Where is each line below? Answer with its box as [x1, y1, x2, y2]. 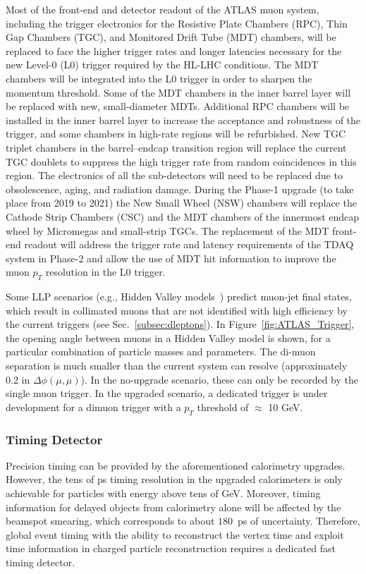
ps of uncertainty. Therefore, [238, 513, 360, 528]
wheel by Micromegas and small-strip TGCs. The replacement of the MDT [6, 223, 329, 238]
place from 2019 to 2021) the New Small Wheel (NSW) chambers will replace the [6, 195, 357, 210]
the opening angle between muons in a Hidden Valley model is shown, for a [6, 330, 331, 345]
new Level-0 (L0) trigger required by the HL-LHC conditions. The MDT [6, 57, 319, 72]
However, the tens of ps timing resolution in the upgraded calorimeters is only [6, 472, 343, 487]
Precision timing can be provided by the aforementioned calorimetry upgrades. [6, 458, 346, 472]
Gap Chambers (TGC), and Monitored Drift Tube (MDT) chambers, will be [6, 30, 336, 44]
